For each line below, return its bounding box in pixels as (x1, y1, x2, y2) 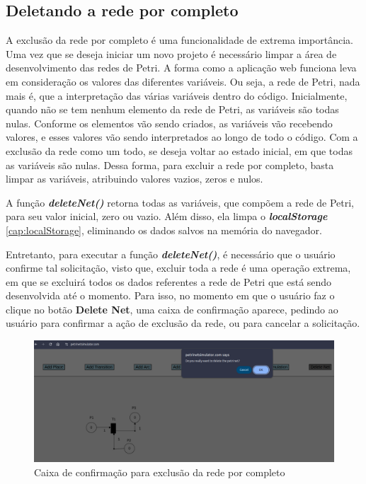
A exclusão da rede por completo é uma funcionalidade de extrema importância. (6, 33, 354, 47)
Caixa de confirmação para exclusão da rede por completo (34, 464, 285, 479)
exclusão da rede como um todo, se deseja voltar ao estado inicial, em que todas (6, 143, 353, 158)
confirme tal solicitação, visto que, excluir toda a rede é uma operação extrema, (6, 260, 351, 275)
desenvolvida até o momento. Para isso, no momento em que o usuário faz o (6, 288, 335, 303)
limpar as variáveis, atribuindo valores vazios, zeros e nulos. (6, 171, 263, 186)
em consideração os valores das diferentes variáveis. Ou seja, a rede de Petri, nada (6, 74, 360, 88)
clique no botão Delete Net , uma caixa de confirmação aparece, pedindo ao (6, 301, 338, 316)
